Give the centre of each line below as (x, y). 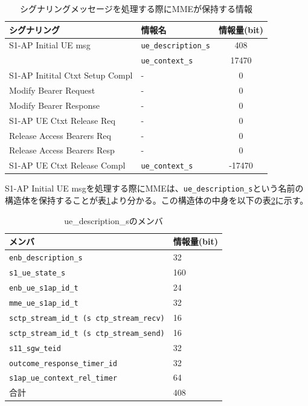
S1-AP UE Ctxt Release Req (62, 120)
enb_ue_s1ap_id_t (44, 288)
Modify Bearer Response (54, 105)
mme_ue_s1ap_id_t (44, 303)
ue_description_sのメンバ (114, 220)
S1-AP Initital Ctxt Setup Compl (71, 75)
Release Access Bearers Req (60, 135)
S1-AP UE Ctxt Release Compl (67, 165)
